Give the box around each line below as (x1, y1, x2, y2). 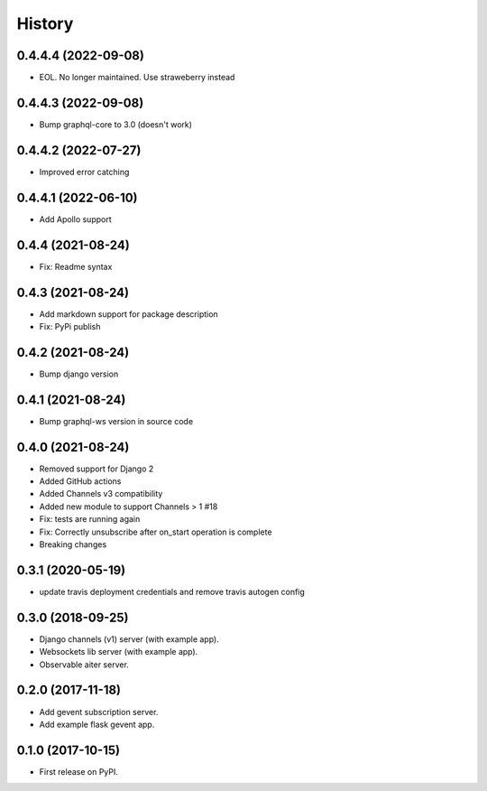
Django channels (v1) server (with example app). (39, 633, 220, 645)
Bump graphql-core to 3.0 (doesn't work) (39, 118, 193, 130)
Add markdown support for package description (39, 308, 218, 320)
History (16, 14, 74, 33)
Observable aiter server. (39, 659, 130, 670)
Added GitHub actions (39, 476, 122, 487)
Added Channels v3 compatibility (39, 489, 163, 499)
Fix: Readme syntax (39, 261, 113, 272)
